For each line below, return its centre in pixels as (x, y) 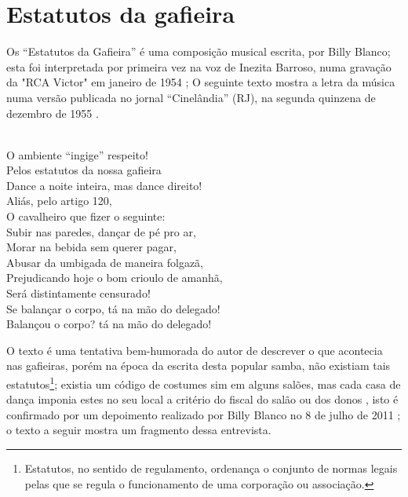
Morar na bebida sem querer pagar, (91, 247)
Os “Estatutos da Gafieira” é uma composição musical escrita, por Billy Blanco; (199, 51)
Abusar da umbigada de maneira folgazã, (105, 262)
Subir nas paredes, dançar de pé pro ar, (101, 231)
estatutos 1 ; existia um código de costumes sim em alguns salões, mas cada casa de (204, 383)
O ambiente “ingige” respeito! (77, 154)
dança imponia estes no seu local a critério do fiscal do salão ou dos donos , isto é (202, 399)
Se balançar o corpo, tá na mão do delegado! (113, 308)
